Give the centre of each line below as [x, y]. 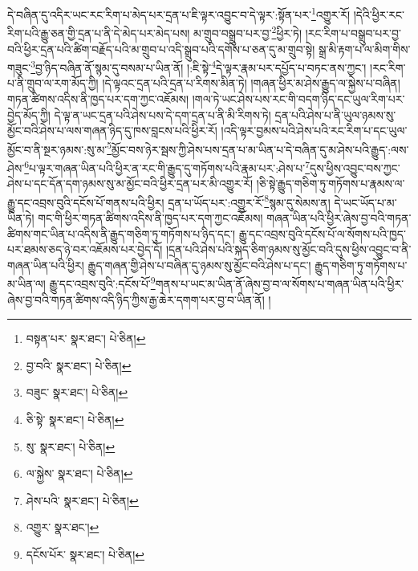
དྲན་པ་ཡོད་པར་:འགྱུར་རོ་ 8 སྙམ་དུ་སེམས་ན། [249, 201]
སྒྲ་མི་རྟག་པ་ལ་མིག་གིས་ [365, 49]
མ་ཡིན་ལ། [26, 284]
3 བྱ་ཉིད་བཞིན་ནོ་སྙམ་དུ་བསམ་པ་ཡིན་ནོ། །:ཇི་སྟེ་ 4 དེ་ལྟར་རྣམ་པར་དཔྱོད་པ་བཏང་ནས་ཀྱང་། [199, 66]
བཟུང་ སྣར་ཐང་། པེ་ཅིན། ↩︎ [77, 392]
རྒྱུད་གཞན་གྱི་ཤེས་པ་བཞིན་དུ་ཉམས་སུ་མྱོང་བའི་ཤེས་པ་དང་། [199, 265]
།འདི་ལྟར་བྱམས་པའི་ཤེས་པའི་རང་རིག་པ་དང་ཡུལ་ [314, 131]
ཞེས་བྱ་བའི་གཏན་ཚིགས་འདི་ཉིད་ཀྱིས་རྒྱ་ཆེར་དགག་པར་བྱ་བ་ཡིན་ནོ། [136, 299]
